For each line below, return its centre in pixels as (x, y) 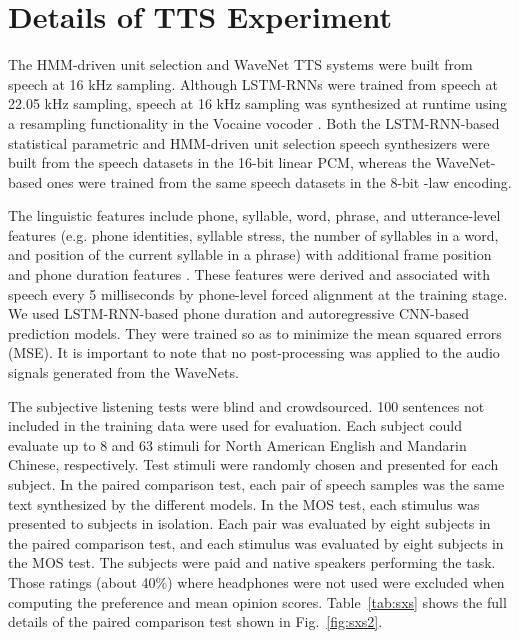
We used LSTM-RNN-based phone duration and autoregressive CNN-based (238, 313)
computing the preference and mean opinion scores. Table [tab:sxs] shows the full (257, 601)
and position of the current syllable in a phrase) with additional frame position (250, 254)
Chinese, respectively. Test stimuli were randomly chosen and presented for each (253, 464)
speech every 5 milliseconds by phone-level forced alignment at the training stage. (258, 293)
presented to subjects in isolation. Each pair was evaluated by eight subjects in (249, 523)
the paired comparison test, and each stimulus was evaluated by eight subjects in (256, 542)
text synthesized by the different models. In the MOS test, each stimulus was (244, 503)
